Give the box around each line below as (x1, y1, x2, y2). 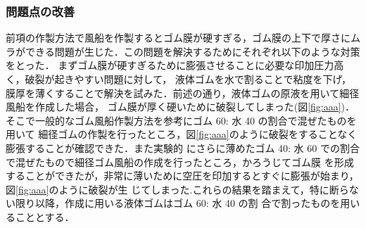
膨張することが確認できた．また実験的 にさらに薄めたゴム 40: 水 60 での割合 (6, 140, 360, 155)
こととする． (15, 209, 75, 224)
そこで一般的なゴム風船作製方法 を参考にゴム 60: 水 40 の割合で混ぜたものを (6, 113, 357, 127)
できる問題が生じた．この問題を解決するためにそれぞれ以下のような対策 (25, 44, 360, 58)
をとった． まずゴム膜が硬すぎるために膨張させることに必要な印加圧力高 (6, 58, 344, 72)
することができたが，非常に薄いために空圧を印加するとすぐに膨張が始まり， (6, 168, 359, 183)
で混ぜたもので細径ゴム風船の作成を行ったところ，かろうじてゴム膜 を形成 (6, 154, 354, 169)
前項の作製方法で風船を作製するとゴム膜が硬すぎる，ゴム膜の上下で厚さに (6, 30, 351, 45)
